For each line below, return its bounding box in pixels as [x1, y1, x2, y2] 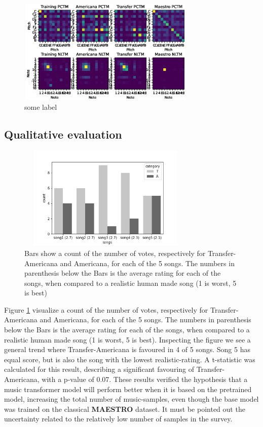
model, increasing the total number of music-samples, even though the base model [4, 394, 259, 404]
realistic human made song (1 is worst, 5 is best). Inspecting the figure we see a [4, 334, 251, 345]
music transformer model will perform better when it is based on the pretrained [4, 383, 252, 394]
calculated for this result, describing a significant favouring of [4, 364, 195, 374]
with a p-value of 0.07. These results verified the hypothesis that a [42, 374, 248, 385]
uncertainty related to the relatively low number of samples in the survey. [4, 413, 233, 424]
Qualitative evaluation [4, 126, 122, 142]
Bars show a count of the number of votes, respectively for [24, 247, 206, 258]
